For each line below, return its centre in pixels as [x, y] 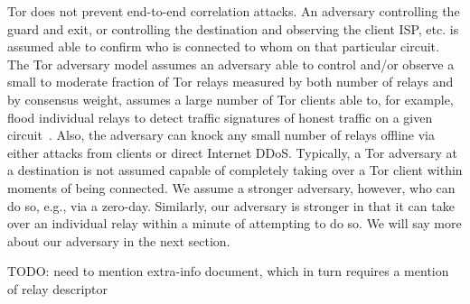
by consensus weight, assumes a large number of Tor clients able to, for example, [230, 99]
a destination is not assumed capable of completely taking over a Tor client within [235, 170]
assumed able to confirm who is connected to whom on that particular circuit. [223, 46]
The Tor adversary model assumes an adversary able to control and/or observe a [231, 64]
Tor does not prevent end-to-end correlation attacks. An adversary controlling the [234, 11]
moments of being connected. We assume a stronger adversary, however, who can [231, 187]
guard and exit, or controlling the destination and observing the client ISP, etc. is [233, 28]
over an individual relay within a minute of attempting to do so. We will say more [235, 223]
